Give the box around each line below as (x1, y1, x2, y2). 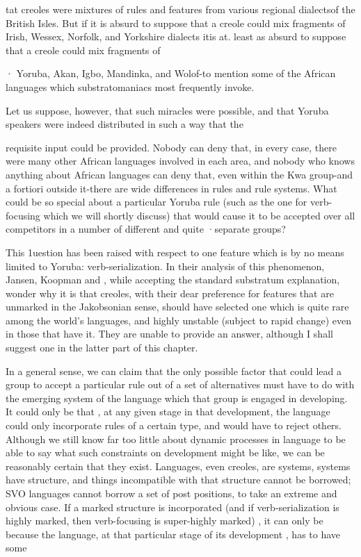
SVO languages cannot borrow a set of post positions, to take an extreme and (6, 486, 337, 500)
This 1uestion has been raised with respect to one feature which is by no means (6, 244, 344, 259)
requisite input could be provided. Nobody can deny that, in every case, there (6, 140, 337, 154)
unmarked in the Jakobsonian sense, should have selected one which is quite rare (6, 299, 349, 314)
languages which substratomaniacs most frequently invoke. (6, 79, 255, 94)
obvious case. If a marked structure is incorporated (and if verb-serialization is (6, 499, 339, 514)
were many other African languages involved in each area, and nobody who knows (6, 153, 355, 168)
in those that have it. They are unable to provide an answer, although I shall (6, 326, 333, 341)
